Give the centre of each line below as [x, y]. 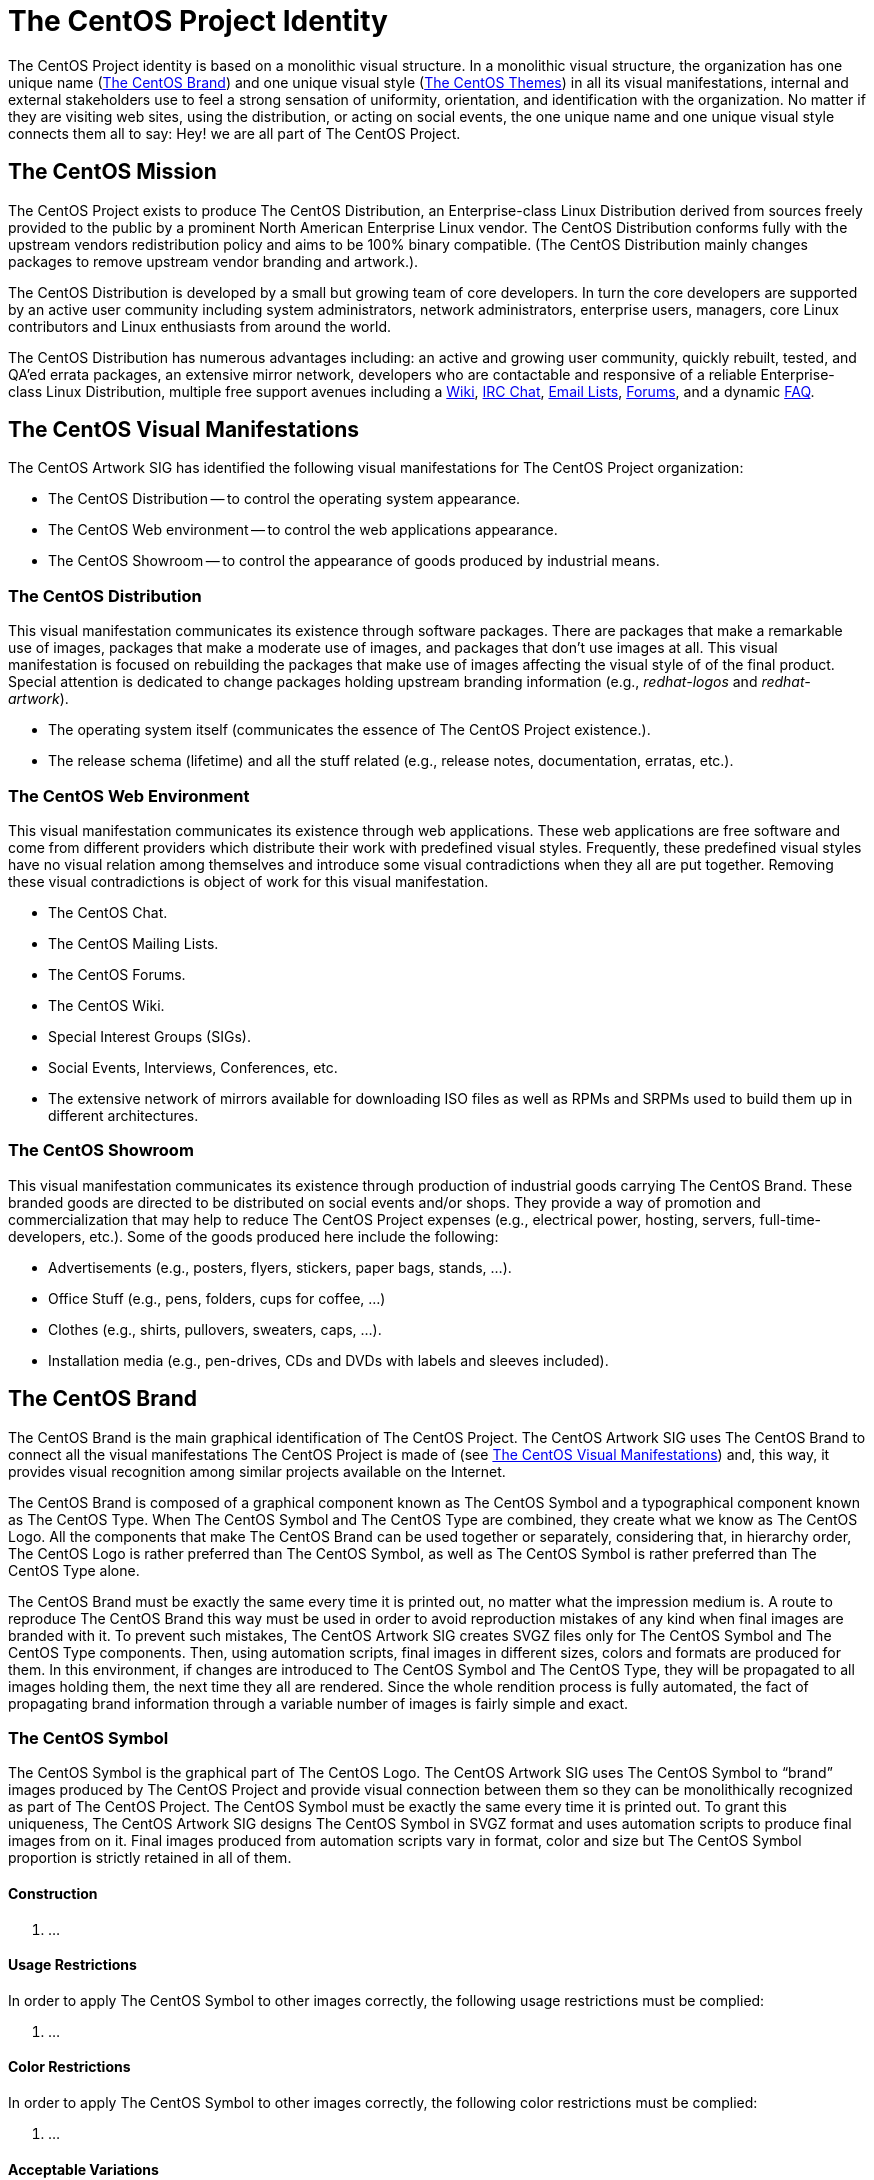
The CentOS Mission [112, 172]
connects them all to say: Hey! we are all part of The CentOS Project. [234, 133]
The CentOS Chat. [108, 912]
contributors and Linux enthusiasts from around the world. [199, 326]
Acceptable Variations [83, 2169]
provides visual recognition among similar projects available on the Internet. [257, 1471]
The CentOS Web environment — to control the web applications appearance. [303, 530]
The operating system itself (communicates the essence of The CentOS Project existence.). [349, 730]
